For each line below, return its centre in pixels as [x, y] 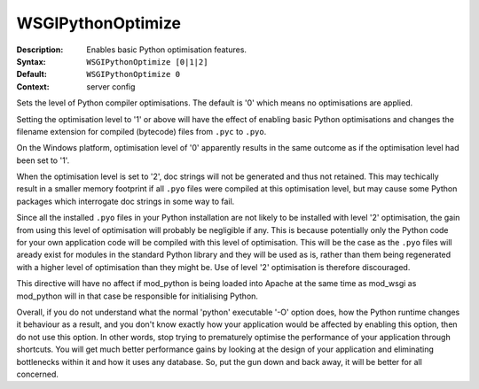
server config [111, 86]
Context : [33, 86]
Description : [40, 50]
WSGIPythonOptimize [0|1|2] [147, 62]
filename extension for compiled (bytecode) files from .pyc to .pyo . [141, 131]
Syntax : [31, 61]
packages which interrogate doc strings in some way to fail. [126, 201]
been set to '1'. [43, 160]
